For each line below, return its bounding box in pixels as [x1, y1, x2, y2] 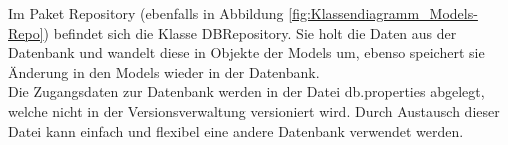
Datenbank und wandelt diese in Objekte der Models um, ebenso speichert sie [8, 42, 485, 63]
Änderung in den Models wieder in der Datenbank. [8, 61, 320, 82]
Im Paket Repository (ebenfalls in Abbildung [8, 3, 284, 23]
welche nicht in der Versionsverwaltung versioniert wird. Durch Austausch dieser [8, 100, 500, 121]
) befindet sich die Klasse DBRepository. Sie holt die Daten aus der [43, 22, 457, 43]
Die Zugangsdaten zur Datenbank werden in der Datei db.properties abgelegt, [8, 81, 485, 102]
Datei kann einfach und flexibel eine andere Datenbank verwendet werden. [8, 120, 464, 141]
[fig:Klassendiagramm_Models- [288, 3, 478, 23]
